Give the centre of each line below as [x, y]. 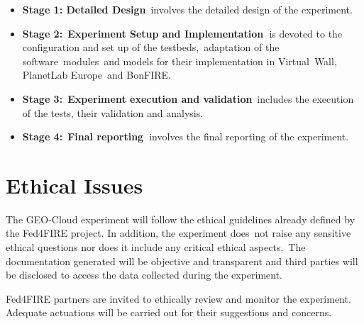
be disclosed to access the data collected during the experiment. [144, 275]
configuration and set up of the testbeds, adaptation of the [151, 47]
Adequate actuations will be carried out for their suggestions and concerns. [169, 312]
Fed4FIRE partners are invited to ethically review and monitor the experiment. [178, 298]
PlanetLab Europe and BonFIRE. [96, 75]
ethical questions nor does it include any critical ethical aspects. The [156, 247]
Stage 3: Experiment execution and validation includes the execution [188, 98]
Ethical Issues [75, 185]
